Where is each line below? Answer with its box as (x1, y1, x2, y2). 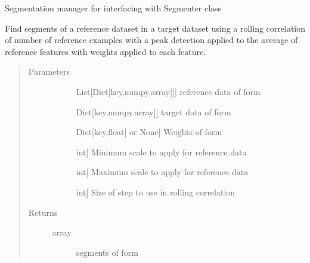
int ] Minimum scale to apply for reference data (76, 145, 247, 158)
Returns (28, 206, 58, 218)
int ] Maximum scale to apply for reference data (76, 166, 249, 178)
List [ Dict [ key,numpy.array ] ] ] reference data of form (76, 85, 261, 97)
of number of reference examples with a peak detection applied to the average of (5, 33, 298, 46)
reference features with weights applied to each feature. (5, 45, 206, 57)
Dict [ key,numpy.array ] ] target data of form (76, 105, 231, 118)
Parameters (28, 65, 70, 78)
